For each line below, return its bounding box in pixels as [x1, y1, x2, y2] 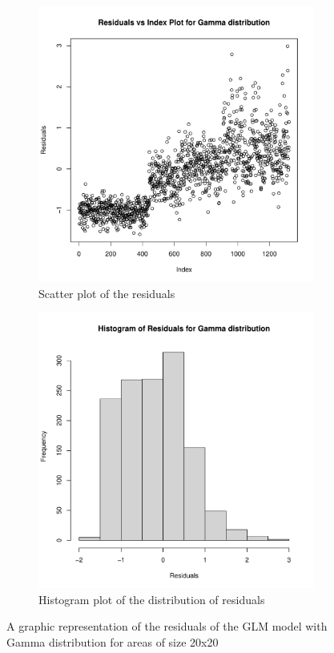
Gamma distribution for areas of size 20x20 [6, 633, 219, 650]
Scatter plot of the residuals [38, 284, 175, 301]
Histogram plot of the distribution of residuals [38, 591, 265, 607]
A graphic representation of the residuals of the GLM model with [6, 618, 328, 635]
